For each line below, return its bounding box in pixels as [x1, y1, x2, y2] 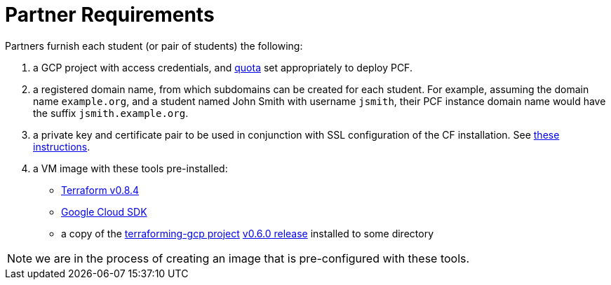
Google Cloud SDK [61, 205, 147, 218]
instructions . [33, 140, 90, 153]
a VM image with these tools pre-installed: [33, 162, 228, 174]
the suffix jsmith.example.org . [33, 106, 189, 119]
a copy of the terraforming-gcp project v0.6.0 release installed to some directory [61, 227, 434, 239]
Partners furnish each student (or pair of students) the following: [5, 39, 303, 52]
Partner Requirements [5, 3, 215, 27]
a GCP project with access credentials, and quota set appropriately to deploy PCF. [33, 61, 412, 74]
